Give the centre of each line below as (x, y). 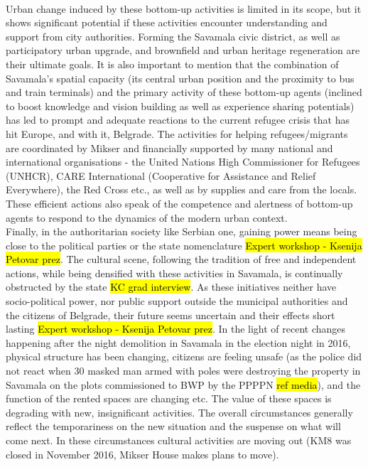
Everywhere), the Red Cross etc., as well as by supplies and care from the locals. (182, 189)
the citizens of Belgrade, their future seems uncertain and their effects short (171, 315)
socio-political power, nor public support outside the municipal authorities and (177, 301)
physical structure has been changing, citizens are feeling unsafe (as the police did (184, 356)
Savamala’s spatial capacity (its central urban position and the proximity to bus (180, 78)
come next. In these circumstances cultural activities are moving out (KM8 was (179, 440)
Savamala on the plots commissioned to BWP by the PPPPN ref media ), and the (183, 384)
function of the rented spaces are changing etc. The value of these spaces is (169, 398)
